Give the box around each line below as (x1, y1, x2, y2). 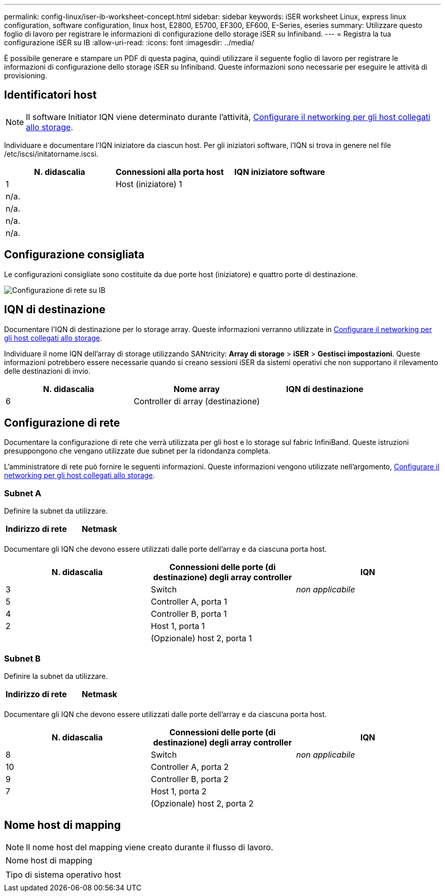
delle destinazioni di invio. (4, 366, 91, 375)
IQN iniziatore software (234, 166, 325, 177)
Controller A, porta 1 (150, 596, 228, 607)
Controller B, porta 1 (150, 609, 227, 619)
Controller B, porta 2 (150, 773, 229, 784)
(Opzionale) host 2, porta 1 (150, 633, 252, 644)
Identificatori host (4, 88, 97, 102)
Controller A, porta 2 (150, 761, 229, 772)
